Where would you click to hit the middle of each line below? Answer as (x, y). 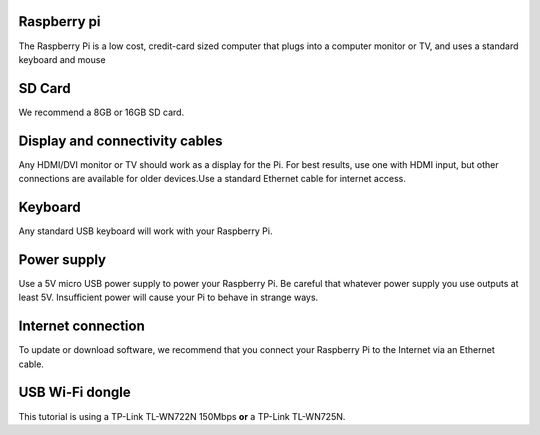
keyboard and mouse (62, 59)
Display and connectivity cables (121, 140)
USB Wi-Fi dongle (74, 392)
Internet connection (81, 326)
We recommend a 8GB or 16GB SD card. (101, 112)
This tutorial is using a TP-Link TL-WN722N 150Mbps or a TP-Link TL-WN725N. (182, 416)
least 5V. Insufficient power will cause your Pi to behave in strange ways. (168, 297)
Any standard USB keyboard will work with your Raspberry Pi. (145, 231)
